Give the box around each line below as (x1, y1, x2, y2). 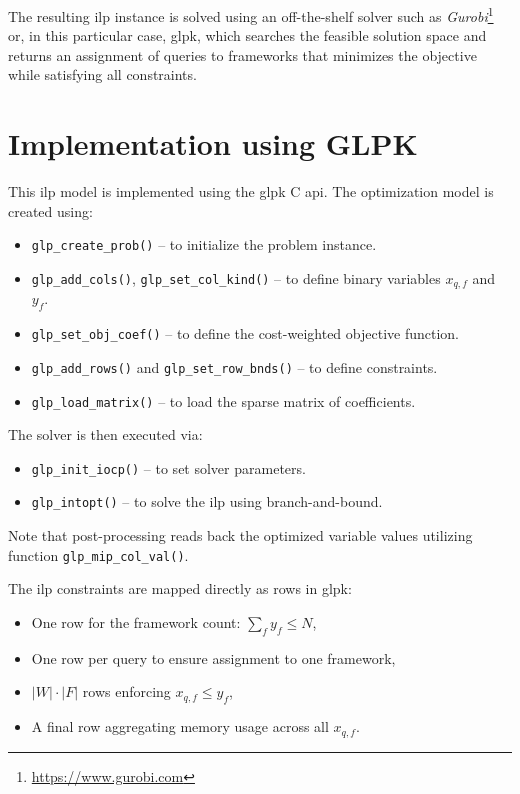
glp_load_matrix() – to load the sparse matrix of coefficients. (31, 390, 416, 411)
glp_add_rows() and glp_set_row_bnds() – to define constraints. (31, 356, 438, 377)
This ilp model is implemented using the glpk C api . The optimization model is (8, 181, 494, 202)
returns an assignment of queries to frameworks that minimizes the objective (8, 44, 477, 65)
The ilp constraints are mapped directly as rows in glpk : (8, 578, 352, 599)
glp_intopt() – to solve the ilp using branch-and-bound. (31, 491, 383, 512)
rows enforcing (82, 681, 171, 702)
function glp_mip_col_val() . (8, 544, 189, 565)
